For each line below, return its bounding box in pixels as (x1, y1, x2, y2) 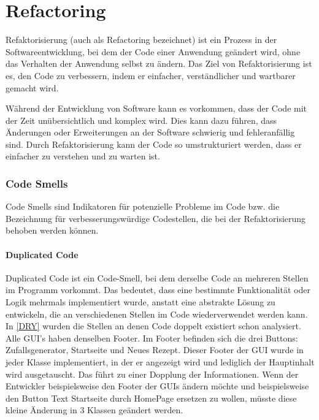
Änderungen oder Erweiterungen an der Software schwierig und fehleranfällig (6, 126, 295, 139)
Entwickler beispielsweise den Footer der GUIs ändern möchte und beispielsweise (6, 380, 309, 392)
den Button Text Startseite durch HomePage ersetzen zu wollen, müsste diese (6, 391, 297, 404)
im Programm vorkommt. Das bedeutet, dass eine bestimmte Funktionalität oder (6, 283, 310, 296)
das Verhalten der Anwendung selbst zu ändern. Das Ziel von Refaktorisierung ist (6, 57, 312, 70)
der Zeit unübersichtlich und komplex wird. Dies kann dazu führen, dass (6, 113, 277, 126)
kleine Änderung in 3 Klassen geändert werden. (6, 403, 183, 416)
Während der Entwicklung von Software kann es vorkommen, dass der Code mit (6, 102, 307, 115)
